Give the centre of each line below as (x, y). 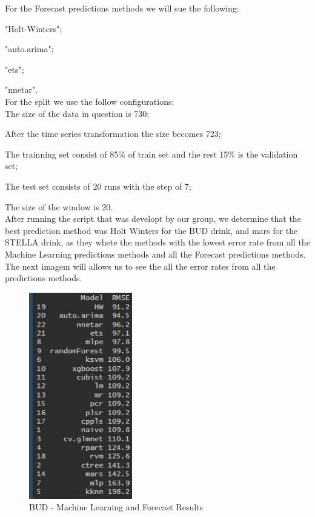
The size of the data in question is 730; (77, 113)
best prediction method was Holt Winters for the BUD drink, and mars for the (151, 230)
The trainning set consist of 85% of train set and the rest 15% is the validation (151, 154)
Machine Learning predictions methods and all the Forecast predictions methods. (155, 254)
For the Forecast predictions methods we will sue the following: (122, 8)
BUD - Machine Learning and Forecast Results (116, 507)
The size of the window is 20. (59, 206)
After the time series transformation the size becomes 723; (113, 134)
